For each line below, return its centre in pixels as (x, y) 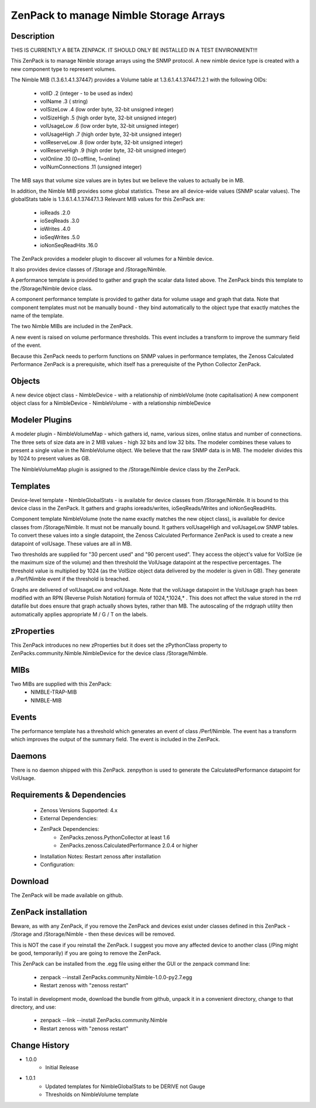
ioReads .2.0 (55, 212)
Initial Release (62, 1068)
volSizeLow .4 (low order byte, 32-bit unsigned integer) (107, 110)
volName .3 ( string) (64, 101)
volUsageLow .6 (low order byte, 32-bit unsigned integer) (109, 126)
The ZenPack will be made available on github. (67, 895)
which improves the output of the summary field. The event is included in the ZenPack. (116, 739)
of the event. (26, 345)
